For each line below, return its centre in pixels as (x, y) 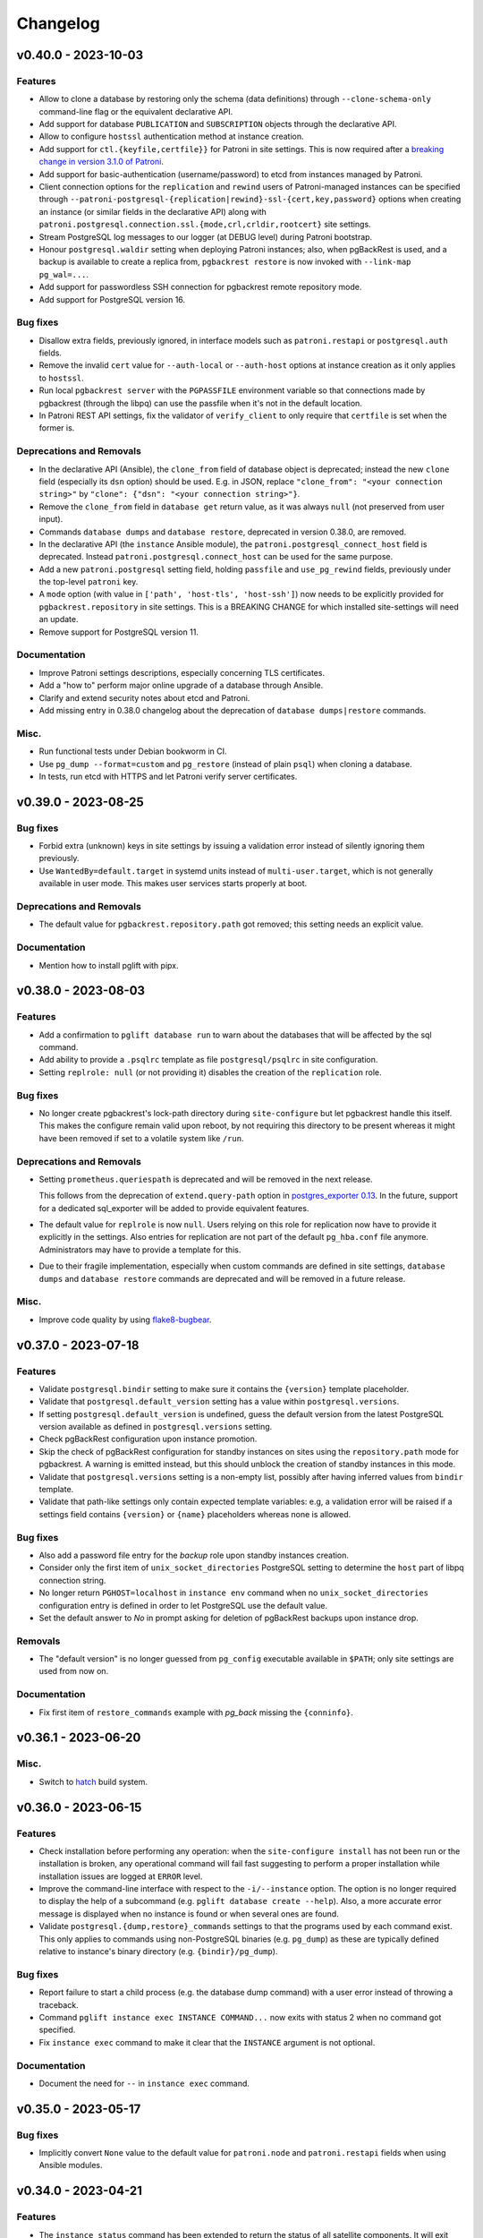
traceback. (59, 2004)
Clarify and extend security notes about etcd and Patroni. (144, 697)
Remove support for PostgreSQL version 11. (119, 632)
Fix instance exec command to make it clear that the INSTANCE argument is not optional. (207, 2042)
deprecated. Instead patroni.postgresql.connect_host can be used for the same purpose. (216, 557)
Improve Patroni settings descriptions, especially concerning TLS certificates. (182, 672)
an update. (59, 619)
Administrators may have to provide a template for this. (140, 1250)
